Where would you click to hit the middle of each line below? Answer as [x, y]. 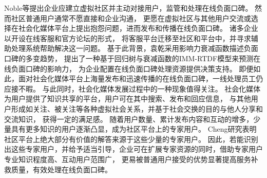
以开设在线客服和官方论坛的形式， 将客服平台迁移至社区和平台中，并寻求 [128, 38]
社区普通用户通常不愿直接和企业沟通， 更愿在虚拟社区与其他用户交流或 [131, 18]
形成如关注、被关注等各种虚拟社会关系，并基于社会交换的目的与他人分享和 [137, 108]
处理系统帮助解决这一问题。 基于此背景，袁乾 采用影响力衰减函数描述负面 [135, 48]
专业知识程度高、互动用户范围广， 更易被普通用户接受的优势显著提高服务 [128, 159]
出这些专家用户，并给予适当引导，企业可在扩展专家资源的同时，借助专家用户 [133, 149]
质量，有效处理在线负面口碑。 [61, 169]
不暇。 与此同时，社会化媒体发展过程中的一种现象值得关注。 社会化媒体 [139, 88]
